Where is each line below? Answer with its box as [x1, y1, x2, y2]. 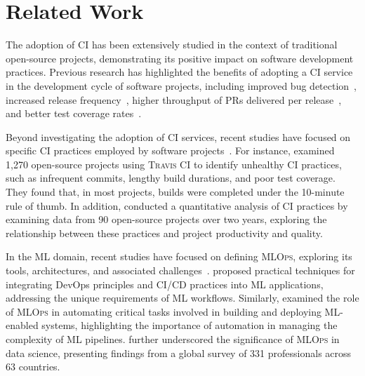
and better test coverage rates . [6, 106, 142, 121]
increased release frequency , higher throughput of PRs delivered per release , [6, 92, 342, 107]
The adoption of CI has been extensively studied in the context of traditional [6, 37, 338, 52]
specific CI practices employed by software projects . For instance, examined [6, 143, 335, 158]
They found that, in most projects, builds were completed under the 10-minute [6, 184, 345, 199]
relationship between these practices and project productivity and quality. [6, 225, 323, 240]
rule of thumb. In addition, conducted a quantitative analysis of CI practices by [6, 198, 348, 213]
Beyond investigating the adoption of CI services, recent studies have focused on [6, 129, 351, 144]
